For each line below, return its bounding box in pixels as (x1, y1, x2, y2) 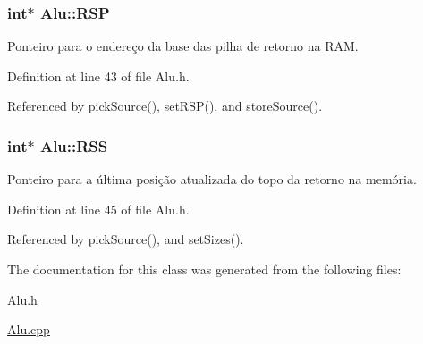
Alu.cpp (7, 320, 50, 339)
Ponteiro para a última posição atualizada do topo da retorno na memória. (7, 170, 417, 189)
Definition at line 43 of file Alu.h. (7, 66, 190, 85)
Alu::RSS (39, 134, 108, 156)
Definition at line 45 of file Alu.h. (7, 199, 190, 218)
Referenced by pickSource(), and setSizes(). (7, 230, 244, 248)
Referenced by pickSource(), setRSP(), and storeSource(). (7, 96, 323, 115)
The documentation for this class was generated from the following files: (7, 260, 402, 278)
